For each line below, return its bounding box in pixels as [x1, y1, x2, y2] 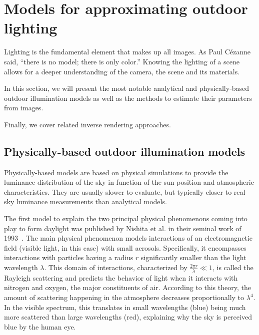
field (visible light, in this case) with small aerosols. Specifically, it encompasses [4, 242, 246, 253]
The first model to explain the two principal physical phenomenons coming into [4, 213, 247, 224]
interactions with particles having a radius [4, 252, 133, 263]
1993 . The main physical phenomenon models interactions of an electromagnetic [4, 233, 252, 243]
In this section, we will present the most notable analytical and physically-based [4, 83, 249, 93]
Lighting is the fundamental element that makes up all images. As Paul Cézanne [4, 46, 250, 57]
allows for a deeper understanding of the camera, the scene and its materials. [4, 66, 240, 76]
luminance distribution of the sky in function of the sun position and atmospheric [4, 177, 254, 187]
